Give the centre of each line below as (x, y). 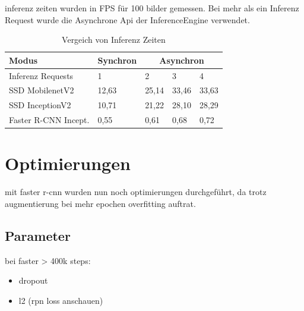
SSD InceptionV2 (40, 105)
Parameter (38, 235)
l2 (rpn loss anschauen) (61, 300)
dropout (33, 280)
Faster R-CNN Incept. (49, 120)
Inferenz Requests (41, 75)
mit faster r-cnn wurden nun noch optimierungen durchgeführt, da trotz (136, 192)
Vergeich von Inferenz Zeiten (114, 40)
